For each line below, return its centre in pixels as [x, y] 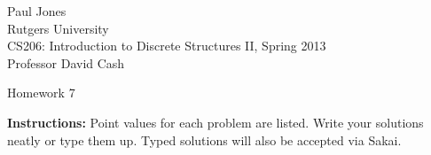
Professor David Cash [66, 62]
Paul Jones [37, 11]
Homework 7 [41, 93]
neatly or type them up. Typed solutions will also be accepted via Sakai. [204, 139]
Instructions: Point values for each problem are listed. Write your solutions [215, 122]
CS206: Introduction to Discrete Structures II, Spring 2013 [167, 46]
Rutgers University [58, 28]
